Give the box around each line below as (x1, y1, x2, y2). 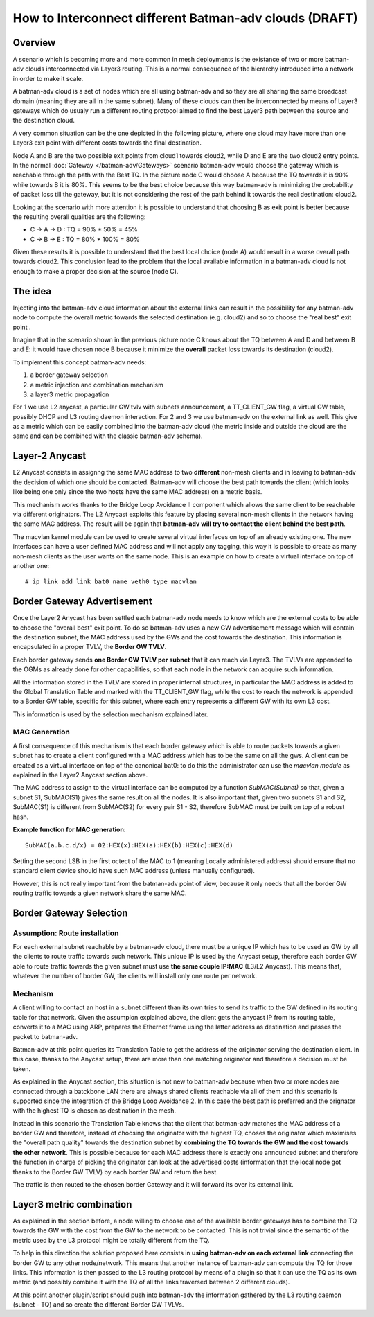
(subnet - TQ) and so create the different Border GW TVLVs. (12, 1300, 184, 1309)
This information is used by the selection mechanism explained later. (12, 710, 208, 718)
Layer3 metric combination (12, 1199, 132, 1210)
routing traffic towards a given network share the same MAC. (12, 889, 187, 897)
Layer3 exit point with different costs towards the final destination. (12, 139, 202, 147)
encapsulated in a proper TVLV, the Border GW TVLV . (12, 643, 167, 651)
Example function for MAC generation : (12, 825, 126, 833)
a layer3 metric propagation (30, 390, 109, 398)
